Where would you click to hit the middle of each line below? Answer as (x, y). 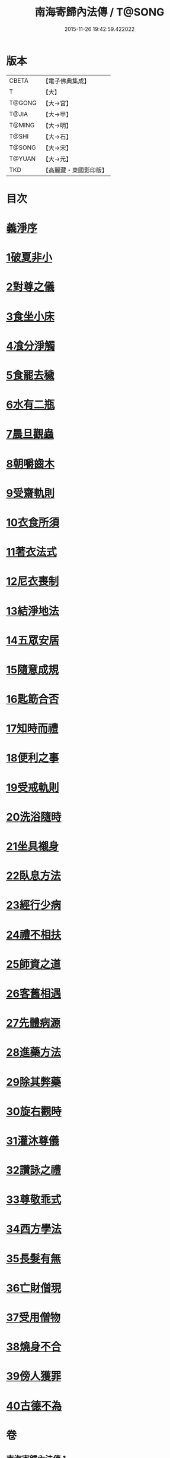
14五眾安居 (33, 640)
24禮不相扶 (34, 935)
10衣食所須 (33, 523)
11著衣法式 (32, 552)
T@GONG (23, 103)
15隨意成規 (33, 670)
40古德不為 (34, 1406)
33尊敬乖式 (34, 1200)
